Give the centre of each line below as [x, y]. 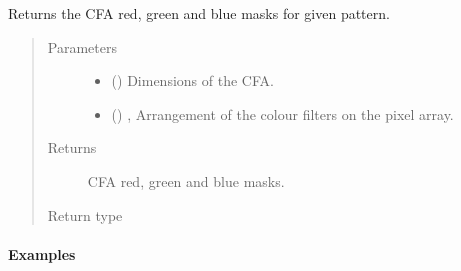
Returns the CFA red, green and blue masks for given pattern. [199, 13]
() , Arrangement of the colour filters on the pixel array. [282, 113]
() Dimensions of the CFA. [192, 80]
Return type [85, 214]
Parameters [82, 46]
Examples [42, 253]
